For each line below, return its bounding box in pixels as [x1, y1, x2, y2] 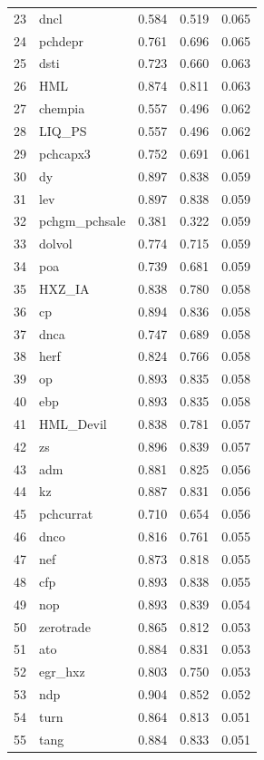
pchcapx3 [39, 143, 91, 162]
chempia [39, 99, 85, 118]
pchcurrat [39, 504, 93, 523]
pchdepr [39, 31, 84, 50]
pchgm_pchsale [39, 211, 126, 230]
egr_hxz [39, 662, 85, 681]
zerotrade [39, 617, 91, 636]
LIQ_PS [39, 121, 87, 140]
